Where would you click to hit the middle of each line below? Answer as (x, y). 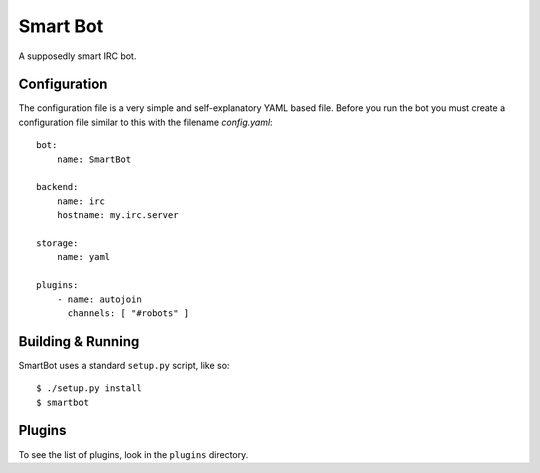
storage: (57, 243)
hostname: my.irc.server (117, 215)
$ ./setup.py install (89, 388)
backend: (57, 187)
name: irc (80, 201)
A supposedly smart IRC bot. (77, 56)
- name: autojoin (99, 299)
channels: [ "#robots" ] (128, 313)
